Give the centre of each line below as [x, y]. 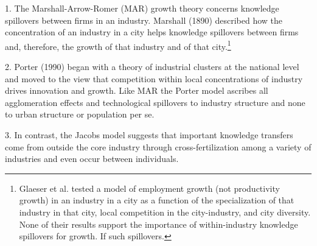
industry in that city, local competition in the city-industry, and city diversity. [165, 212]
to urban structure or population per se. [80, 114]
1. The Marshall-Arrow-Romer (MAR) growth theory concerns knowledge [142, 8]
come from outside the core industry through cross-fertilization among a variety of [158, 146]
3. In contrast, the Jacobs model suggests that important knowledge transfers [149, 135]
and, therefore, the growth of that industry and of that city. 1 [118, 45]
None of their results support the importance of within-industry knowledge [158, 224]
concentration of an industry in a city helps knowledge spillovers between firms [152, 32]
